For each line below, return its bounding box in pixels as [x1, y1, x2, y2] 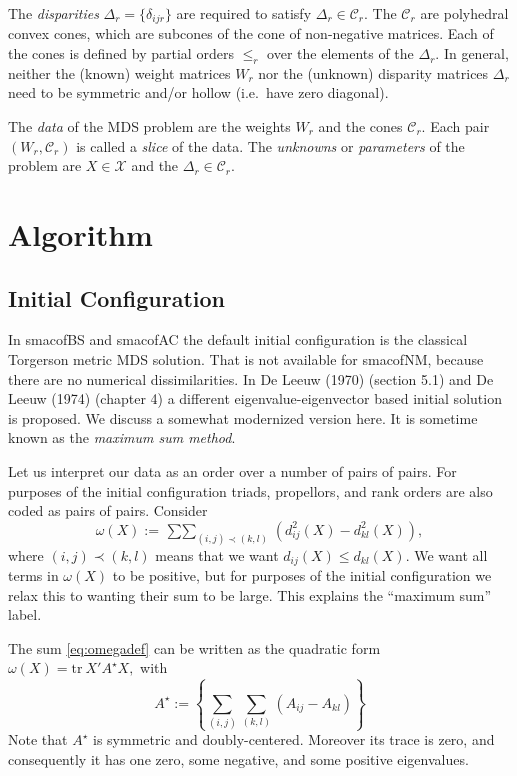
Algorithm [8, 214, 153, 254]
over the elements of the [267, 43, 414, 64]
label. [8, 604, 42, 625]
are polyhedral [420, 3, 509, 23]
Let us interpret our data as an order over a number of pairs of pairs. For [8, 460, 457, 481]
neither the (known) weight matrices [8, 62, 231, 83]
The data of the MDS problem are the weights [8, 116, 291, 137]
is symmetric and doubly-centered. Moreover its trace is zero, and [93, 729, 495, 750]
